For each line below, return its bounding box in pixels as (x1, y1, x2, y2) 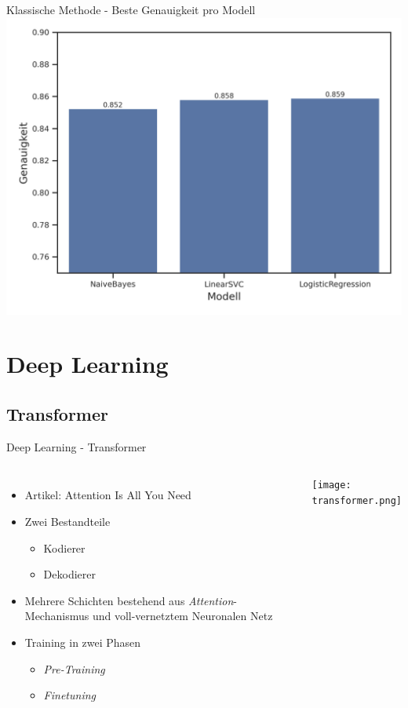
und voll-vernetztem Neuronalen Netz (92, 608, 273, 624)
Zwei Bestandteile (24, 513, 111, 529)
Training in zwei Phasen (24, 633, 141, 650)
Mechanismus (24, 608, 89, 624)
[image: (311, 480, 352, 491)
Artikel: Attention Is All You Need (24, 487, 191, 503)
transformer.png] (311, 495, 403, 507)
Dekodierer (43, 566, 96, 582)
